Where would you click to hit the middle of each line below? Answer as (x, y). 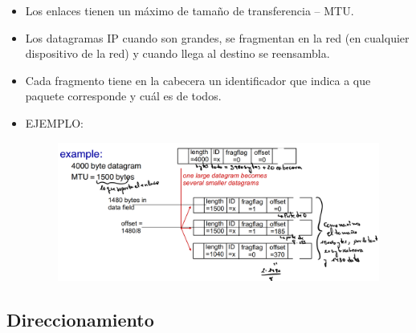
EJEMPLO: (54, 122)
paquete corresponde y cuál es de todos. (123, 96)
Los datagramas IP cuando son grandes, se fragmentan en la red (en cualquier (217, 37)
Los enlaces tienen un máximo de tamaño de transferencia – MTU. (190, 10)
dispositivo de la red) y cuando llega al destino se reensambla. (177, 53)
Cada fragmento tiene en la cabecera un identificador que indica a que (198, 80)
